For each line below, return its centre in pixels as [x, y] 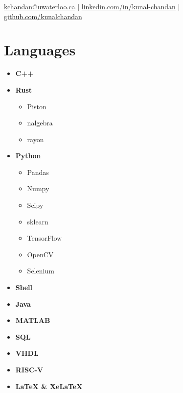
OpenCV [40, 254]
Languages [40, 50]
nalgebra [40, 123]
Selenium [41, 271]
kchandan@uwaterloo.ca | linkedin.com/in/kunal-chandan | [92, 6]
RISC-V [29, 369]
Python [28, 156]
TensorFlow [45, 238]
